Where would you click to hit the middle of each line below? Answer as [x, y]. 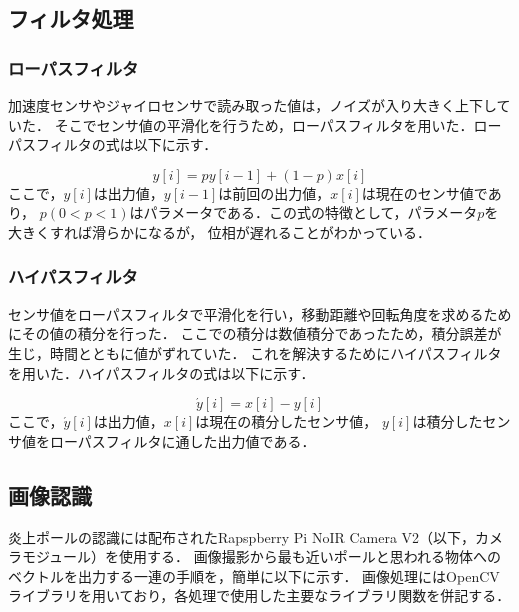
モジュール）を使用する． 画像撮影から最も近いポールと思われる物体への [261, 556]
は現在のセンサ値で [424, 192]
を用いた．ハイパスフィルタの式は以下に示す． [161, 372]
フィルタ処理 [71, 18]
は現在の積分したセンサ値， [286, 421]
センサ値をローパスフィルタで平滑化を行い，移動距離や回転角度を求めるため [260, 313]
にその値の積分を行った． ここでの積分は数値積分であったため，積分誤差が [255, 333]
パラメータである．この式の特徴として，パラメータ [310, 212]
